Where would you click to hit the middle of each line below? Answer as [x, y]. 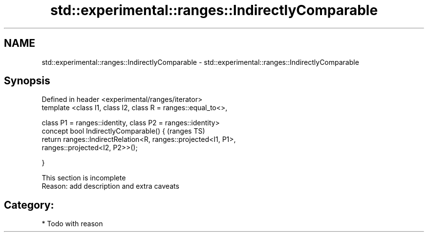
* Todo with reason [72, 224]
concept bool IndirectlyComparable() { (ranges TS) [123, 131]
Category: [29, 205]
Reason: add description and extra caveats [110, 186]
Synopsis [27, 81]
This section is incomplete [84, 178]
